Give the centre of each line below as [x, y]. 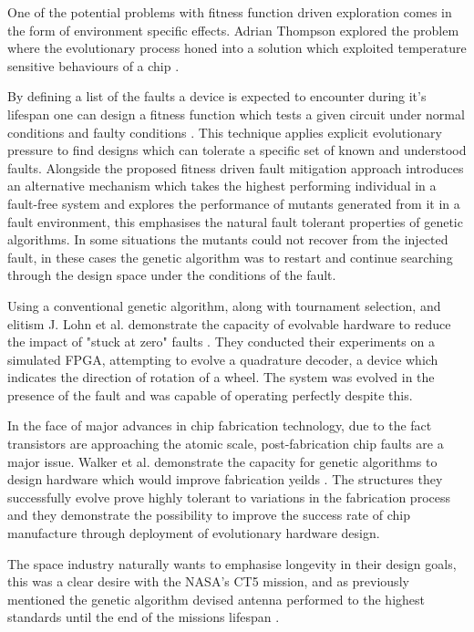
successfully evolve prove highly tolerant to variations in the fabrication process [229, 497]
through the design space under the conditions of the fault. [172, 275]
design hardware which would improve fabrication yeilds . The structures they [225, 479]
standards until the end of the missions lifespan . [144, 617]
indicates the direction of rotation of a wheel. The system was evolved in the [221, 377]
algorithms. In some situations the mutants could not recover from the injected [228, 239]
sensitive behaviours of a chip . [93, 65]
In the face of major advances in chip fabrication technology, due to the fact [220, 425]
